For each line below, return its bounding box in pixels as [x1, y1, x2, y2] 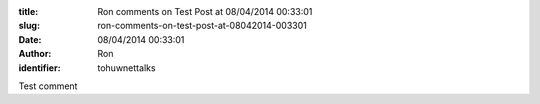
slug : [18, 20, 40, 32]
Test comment [18, 80, 78, 92]
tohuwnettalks [97, 61, 156, 74]
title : [18, 6, 39, 17]
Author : [18, 48, 52, 60]
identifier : [18, 61, 61, 74]
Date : [18, 33, 42, 45]
